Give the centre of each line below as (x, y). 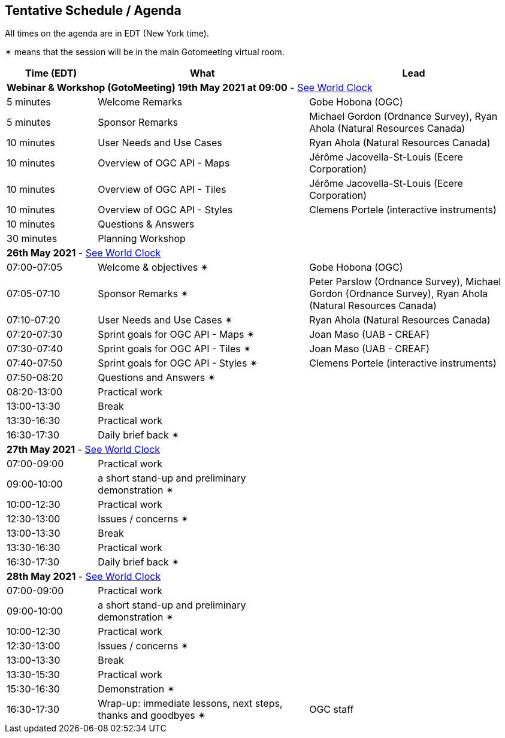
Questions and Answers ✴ (157, 378)
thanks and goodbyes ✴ (152, 716)
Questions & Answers (146, 224)
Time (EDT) (51, 73)
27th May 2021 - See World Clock (84, 450)
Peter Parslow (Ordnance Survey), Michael (405, 282)
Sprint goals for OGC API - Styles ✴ (178, 363)
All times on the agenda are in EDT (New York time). (107, 34)
